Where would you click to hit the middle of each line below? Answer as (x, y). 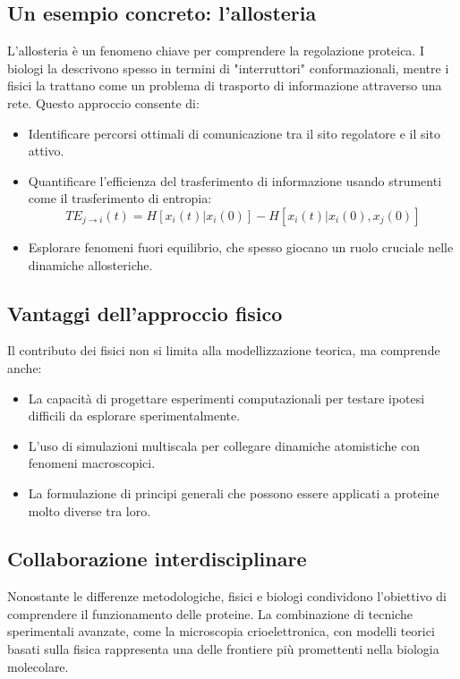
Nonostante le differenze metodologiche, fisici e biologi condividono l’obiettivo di (227, 596)
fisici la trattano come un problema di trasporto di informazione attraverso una (225, 85)
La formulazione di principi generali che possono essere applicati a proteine (234, 492)
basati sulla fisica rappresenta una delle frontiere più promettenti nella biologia (223, 649)
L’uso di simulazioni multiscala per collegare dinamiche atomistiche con (224, 445)
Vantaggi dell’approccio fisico (145, 313)
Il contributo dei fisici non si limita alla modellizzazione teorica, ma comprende (224, 350)
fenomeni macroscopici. (92, 463)
